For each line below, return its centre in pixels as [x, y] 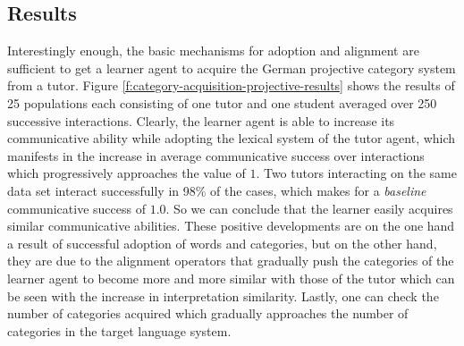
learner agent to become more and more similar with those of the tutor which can [231, 278]
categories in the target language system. [119, 330]
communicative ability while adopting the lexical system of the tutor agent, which [232, 138]
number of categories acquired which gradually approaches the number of [208, 313]
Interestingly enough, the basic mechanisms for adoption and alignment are [213, 51]
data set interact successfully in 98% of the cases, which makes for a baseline [217, 190]
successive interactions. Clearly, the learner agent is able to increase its [201, 120]
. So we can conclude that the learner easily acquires [309, 208]
